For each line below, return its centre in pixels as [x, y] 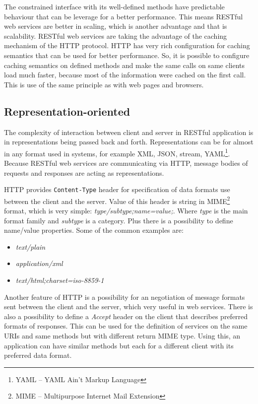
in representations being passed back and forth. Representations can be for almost [129, 142]
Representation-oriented [67, 111]
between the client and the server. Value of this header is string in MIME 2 [117, 200]
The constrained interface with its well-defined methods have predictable [114, 6]
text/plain [31, 246]
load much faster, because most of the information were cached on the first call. [125, 75]
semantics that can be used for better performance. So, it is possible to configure [127, 55]
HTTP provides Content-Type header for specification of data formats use [117, 189]
